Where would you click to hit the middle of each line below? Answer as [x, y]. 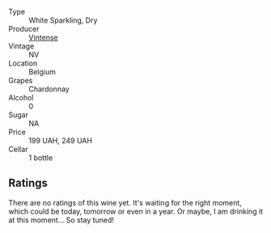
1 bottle [41, 158]
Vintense [43, 37]
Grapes [21, 80]
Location [23, 63]
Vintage [21, 46]
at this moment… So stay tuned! [61, 220]
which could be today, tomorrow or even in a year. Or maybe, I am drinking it [136, 211]
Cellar [18, 149]
